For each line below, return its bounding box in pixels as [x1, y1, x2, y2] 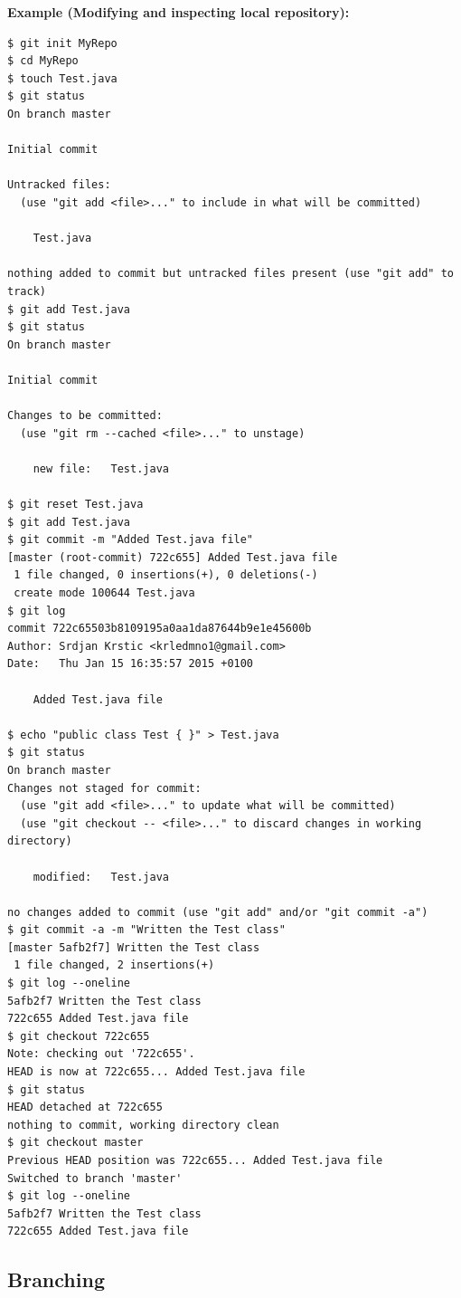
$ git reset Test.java [7, 498, 144, 511]
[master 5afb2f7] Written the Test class [7, 940, 260, 954]
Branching [7, 1265, 105, 1293]
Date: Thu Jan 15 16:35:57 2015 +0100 [7, 657, 254, 671]
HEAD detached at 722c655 [7, 1101, 163, 1114]
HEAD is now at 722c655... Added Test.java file [7, 1065, 306, 1079]
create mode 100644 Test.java [14, 587, 195, 599]
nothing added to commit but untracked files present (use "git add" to [7, 267, 454, 281]
